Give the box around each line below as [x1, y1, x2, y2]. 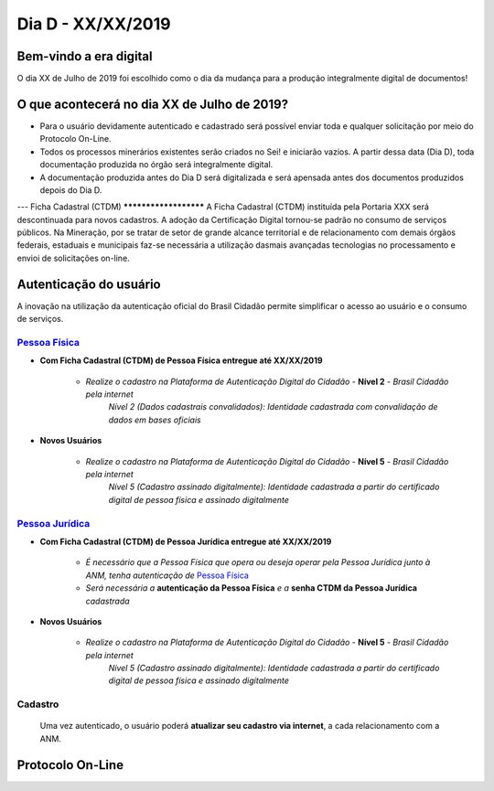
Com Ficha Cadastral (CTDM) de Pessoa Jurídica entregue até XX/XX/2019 [39, 536, 332, 547]
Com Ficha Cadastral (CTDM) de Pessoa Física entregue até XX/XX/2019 [39, 355, 324, 366]
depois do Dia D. [39, 184, 102, 196]
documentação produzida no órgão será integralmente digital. [39, 159, 274, 170]
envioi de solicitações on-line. [16, 252, 130, 263]
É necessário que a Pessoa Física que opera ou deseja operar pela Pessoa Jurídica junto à [85, 557, 431, 568]
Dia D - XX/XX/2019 [16, 14, 171, 34]
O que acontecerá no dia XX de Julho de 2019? [16, 96, 288, 112]
